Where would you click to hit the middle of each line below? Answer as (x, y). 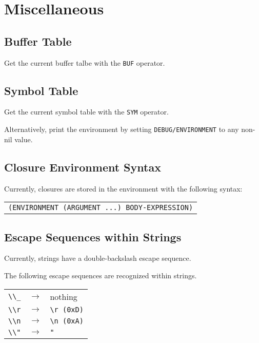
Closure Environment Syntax (83, 167)
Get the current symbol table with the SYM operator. (86, 112)
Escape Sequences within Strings (93, 236)
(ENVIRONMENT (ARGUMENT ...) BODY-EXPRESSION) (101, 208)
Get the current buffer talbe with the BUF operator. (85, 62)
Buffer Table (38, 41)
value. (24, 139)
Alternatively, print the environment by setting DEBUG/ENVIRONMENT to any (122, 129)
